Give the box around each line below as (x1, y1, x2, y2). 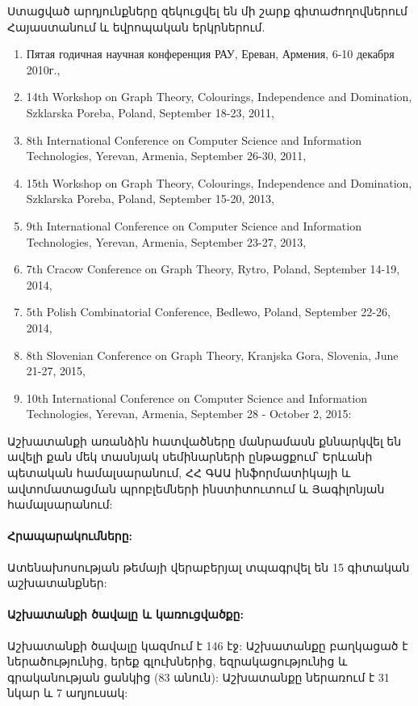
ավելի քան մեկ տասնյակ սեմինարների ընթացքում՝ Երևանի (7, 448, 373, 465)
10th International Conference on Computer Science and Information (26, 389, 367, 406)
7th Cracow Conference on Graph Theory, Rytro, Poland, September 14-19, (26, 260, 400, 277)
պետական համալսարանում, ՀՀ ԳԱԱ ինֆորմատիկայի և (7, 464, 351, 481)
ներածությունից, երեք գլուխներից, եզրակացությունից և (7, 653, 348, 670)
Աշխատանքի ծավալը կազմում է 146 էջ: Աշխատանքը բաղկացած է (7, 636, 408, 653)
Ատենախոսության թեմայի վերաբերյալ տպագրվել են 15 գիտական (7, 558, 410, 575)
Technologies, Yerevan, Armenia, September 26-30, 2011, (26, 147, 307, 164)
